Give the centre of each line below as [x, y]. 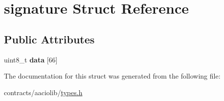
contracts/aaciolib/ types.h [43, 92]
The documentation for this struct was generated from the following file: [112, 76]
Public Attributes [49, 39]
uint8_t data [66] [31, 59]
